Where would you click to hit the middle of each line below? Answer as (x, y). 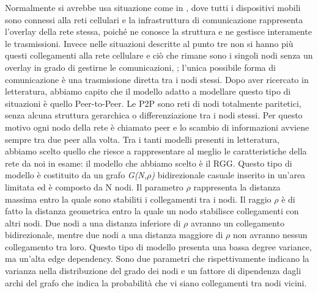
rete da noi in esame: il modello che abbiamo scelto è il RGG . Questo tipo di (149, 163)
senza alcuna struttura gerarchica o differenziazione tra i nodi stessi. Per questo (154, 115)
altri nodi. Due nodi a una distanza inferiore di (93, 222)
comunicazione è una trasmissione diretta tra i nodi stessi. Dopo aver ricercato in (157, 79)
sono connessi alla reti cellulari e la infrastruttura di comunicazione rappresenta (154, 19)
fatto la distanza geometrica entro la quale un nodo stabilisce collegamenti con (152, 211)
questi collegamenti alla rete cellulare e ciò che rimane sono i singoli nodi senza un (159, 55)
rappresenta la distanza (237, 186)
